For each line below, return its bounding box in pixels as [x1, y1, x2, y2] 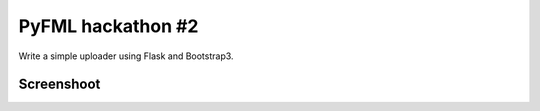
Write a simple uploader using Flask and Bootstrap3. [18, 50, 234, 62]
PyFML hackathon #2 [18, 15, 199, 37]
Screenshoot [18, 76, 101, 93]
